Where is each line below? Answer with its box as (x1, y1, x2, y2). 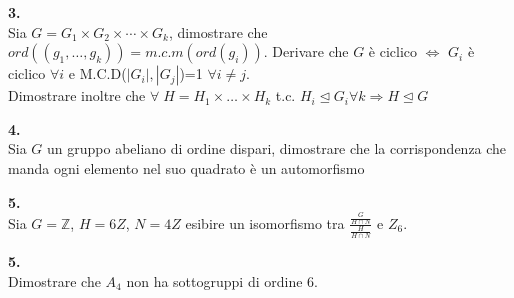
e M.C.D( (68, 63, 127, 84)
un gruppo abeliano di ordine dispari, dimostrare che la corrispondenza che (47, 138, 507, 159)
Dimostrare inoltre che (8, 85, 146, 106)
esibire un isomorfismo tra (185, 212, 345, 233)
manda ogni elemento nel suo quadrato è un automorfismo (8, 157, 365, 178)
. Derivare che (263, 41, 349, 62)
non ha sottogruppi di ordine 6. (126, 270, 318, 291)
